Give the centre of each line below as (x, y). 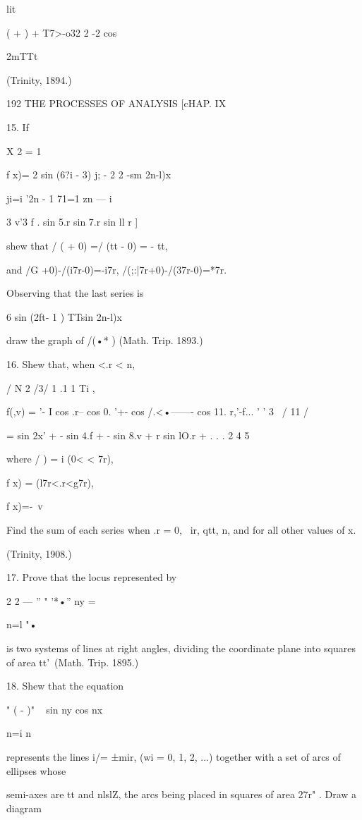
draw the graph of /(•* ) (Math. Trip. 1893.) (105, 340)
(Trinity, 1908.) (39, 553)
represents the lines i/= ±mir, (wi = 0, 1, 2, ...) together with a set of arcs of (174, 757)
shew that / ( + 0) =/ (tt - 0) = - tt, (87, 245)
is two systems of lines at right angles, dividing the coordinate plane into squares (181, 648)
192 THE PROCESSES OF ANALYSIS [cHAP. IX (116, 103)
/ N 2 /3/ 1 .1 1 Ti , (51, 387)
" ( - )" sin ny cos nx (55, 709)
